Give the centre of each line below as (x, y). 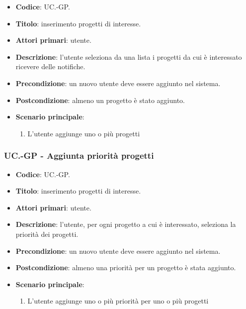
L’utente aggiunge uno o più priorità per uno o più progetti (118, 301)
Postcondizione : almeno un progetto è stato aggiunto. (100, 100)
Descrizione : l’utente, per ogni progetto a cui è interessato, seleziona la (126, 224)
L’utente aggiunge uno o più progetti (84, 133)
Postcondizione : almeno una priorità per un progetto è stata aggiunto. (126, 267)
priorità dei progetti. (47, 234)
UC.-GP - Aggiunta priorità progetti (79, 155)
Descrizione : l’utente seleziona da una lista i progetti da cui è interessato (129, 56)
